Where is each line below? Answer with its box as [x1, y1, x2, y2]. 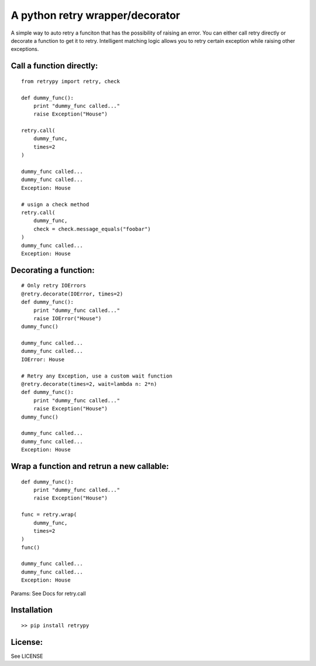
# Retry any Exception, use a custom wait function [21, 372, 173, 379]
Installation [11, 605, 53, 615]
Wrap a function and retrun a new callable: [11, 461, 169, 471]
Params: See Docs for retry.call [11, 590, 86, 597]
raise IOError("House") [33, 315, 102, 322]
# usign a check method [21, 201, 90, 208]
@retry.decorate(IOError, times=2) [21, 290, 123, 297]
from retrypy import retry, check [21, 78, 120, 84]
